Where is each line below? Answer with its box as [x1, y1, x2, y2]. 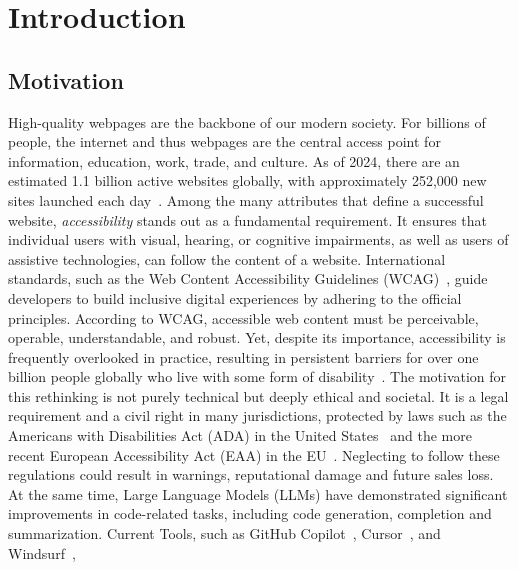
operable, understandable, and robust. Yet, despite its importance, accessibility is [8, 327, 506, 348]
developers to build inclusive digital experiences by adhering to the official [8, 287, 462, 308]
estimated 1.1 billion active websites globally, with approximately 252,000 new [8, 170, 487, 191]
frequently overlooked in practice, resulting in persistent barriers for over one [8, 346, 479, 367]
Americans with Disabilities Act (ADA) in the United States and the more [8, 425, 472, 446]
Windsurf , [8, 542, 76, 563]
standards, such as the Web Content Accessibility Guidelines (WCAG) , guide [8, 268, 488, 289]
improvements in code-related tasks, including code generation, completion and [8, 503, 492, 524]
